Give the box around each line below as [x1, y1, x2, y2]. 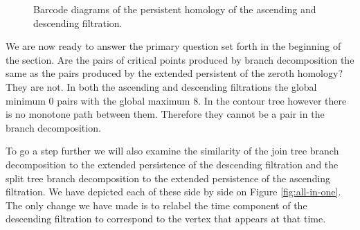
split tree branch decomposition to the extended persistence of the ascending [6, 170, 331, 185]
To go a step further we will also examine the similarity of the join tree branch [6, 143, 339, 158]
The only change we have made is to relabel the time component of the [6, 197, 307, 212]
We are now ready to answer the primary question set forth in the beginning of [6, 39, 341, 53]
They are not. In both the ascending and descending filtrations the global [6, 79, 317, 94]
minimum [6, 93, 46, 107]
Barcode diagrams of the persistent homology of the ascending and [33, 2, 316, 16]
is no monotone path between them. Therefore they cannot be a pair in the [6, 107, 325, 121]
